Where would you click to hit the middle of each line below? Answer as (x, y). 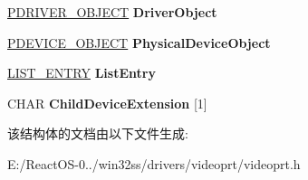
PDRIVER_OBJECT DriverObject (112, 12)
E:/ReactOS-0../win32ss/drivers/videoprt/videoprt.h (154, 163)
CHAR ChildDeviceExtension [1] (107, 103)
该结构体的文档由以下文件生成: (98, 133)
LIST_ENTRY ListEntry (82, 73)
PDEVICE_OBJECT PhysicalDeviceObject (139, 42)
